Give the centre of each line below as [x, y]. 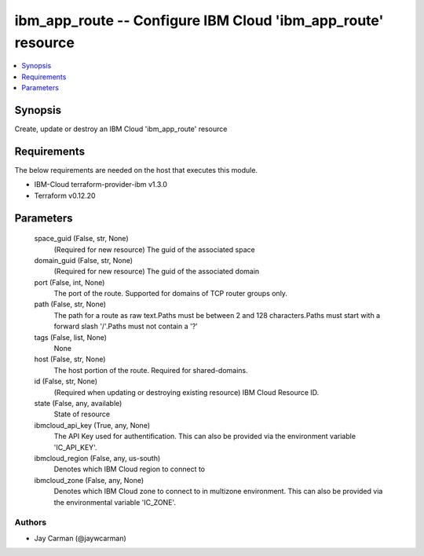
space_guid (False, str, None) [81, 239]
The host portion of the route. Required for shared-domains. [151, 370]
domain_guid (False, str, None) [84, 260]
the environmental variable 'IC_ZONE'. [115, 502]
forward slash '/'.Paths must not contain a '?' [126, 327]
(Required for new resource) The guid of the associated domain [157, 272]
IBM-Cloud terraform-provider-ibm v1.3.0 [101, 185]
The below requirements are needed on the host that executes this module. [136, 170]
